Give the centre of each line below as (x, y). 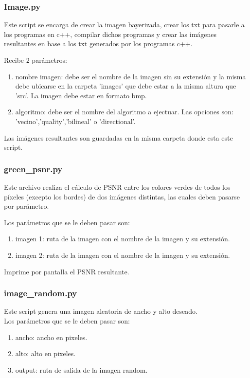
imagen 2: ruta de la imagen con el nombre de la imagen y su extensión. (123, 255)
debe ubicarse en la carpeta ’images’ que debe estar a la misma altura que (126, 86)
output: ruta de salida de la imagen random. (81, 369)
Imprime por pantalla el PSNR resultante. (67, 271)
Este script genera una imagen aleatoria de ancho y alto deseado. (101, 311)
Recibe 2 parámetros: (36, 60)
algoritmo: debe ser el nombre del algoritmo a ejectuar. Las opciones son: (124, 112)
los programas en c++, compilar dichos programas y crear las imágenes (110, 34)
